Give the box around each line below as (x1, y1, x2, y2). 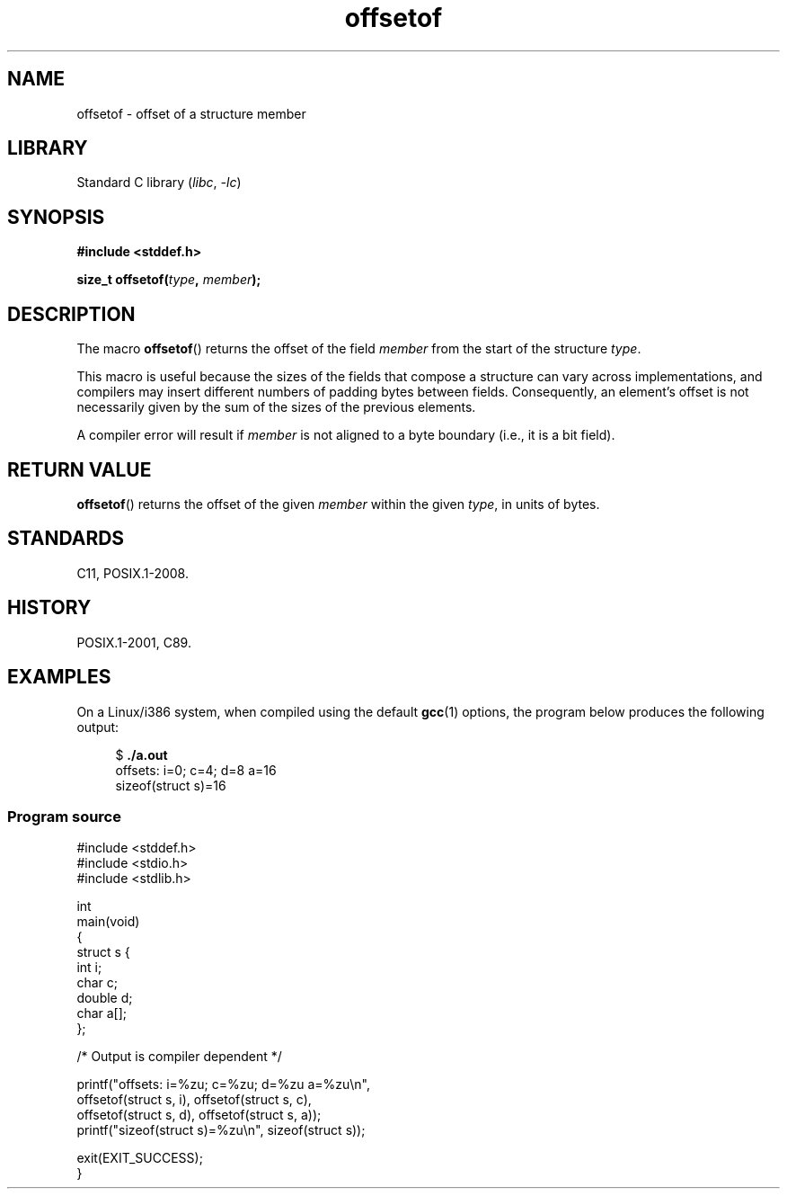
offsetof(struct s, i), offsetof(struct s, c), (76, 1092, 312, 1108)
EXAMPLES (7, 665, 111, 689)
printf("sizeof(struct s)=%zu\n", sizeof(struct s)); (76, 1122, 366, 1138)
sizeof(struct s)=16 (115, 777, 226, 793)
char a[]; (76, 1005, 128, 1022)
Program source (7, 807, 121, 826)
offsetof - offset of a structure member (76, 105, 306, 121)
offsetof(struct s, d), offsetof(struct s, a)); (76, 1107, 322, 1123)
